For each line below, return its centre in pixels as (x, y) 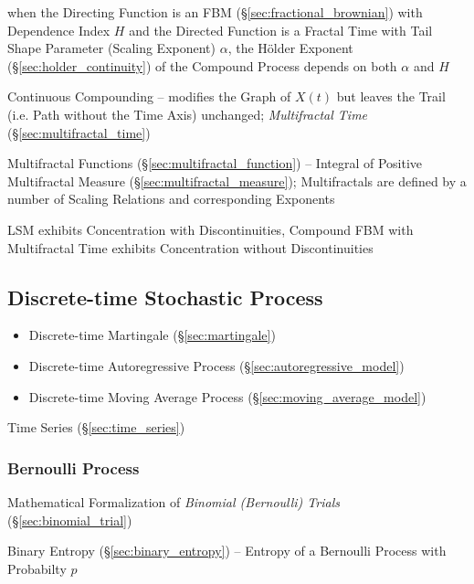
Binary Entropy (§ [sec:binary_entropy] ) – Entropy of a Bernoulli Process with (227, 551)
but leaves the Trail (391, 96)
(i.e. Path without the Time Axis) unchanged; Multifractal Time (188, 114)
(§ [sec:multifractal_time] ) (79, 132)
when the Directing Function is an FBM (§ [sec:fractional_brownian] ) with (215, 12)
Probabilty (37, 568)
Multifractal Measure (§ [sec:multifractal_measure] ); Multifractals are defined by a (237, 181)
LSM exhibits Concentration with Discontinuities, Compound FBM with (211, 229)
